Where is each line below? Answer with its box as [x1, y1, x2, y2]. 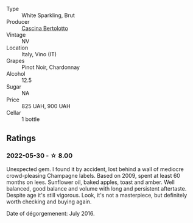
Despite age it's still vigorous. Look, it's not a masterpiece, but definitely [6, 191, 188, 199]
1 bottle [21, 115, 40, 123]
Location [6, 44, 29, 51]
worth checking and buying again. [6, 198, 92, 205]
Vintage [6, 31, 26, 38]
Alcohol [6, 70, 26, 77]
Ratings [6, 133, 37, 144]
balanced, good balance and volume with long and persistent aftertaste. [6, 185, 187, 192]
